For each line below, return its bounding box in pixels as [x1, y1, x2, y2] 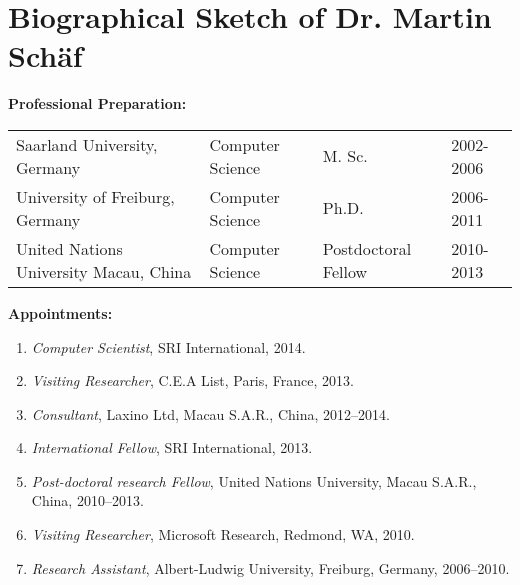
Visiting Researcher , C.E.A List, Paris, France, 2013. [31, 370, 354, 391]
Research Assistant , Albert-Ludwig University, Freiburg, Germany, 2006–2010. [31, 557, 510, 578]
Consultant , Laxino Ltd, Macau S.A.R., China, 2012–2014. [31, 403, 390, 424]
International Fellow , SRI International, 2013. [31, 437, 313, 458]
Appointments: [8, 302, 113, 323]
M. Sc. [322, 144, 368, 168]
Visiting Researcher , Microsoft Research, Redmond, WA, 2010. [31, 524, 415, 545]
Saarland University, [16, 132, 158, 156]
